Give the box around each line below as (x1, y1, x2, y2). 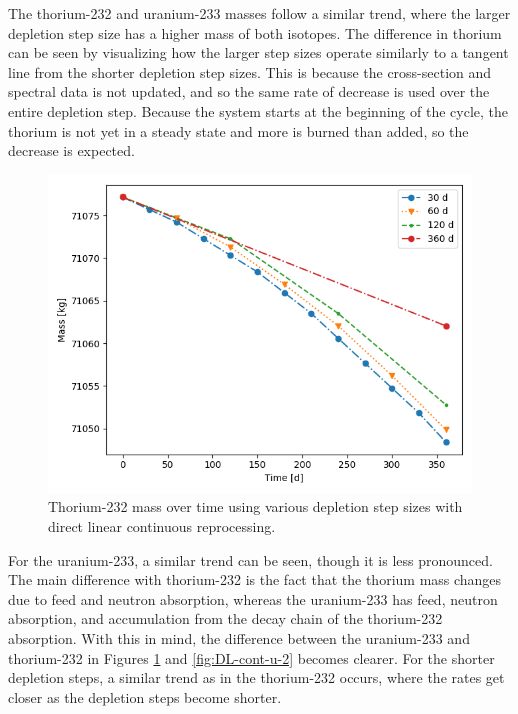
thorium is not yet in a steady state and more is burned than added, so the (8, 120, 469, 141)
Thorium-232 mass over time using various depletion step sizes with (48, 496, 463, 517)
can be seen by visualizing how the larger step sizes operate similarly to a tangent (8, 42, 509, 63)
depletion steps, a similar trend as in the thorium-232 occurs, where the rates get (8, 667, 505, 688)
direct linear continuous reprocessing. (48, 515, 276, 536)
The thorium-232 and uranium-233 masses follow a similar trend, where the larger (8, 3, 511, 23)
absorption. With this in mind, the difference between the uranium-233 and (8, 627, 470, 648)
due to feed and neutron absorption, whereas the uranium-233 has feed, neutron (8, 588, 498, 609)
